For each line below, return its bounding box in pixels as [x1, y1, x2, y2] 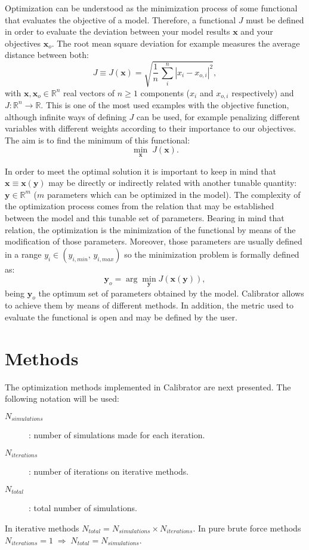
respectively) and [231, 86, 294, 99]
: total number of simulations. [29, 502, 137, 514]
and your [240, 25, 273, 38]
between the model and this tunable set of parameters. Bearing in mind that [5, 211, 285, 224]
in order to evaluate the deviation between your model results [5, 25, 230, 38]
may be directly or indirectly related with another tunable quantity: [48, 176, 297, 189]
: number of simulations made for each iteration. [29, 429, 205, 441]
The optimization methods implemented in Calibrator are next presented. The [5, 380, 291, 393]
